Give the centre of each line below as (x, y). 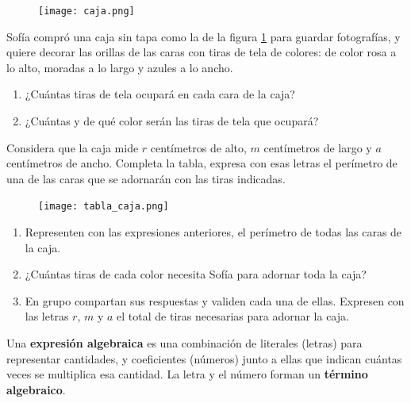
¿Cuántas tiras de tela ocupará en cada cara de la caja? (160, 94)
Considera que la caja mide (73, 147)
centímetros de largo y (318, 147)
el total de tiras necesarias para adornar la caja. (233, 316)
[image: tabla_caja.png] (104, 207)
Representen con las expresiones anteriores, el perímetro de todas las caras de (213, 232)
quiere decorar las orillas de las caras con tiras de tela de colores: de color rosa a (202, 52)
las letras (47, 316)
